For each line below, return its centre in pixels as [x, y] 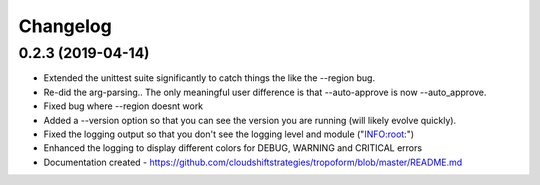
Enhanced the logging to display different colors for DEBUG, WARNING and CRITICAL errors [233, 148]
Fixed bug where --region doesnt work [123, 106]
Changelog [65, 26]
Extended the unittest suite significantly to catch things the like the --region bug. [209, 78]
